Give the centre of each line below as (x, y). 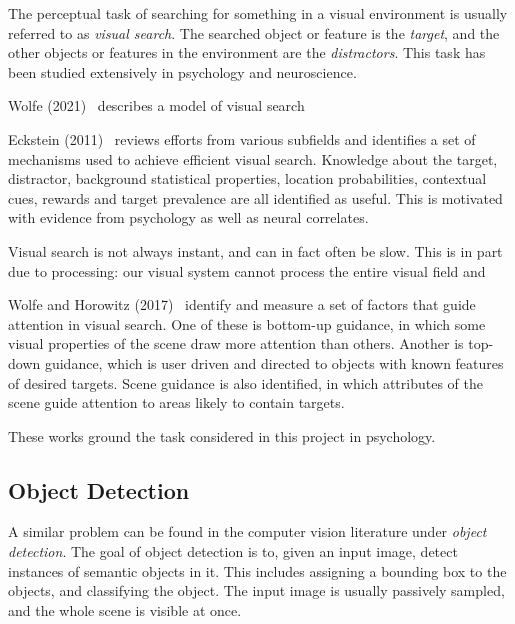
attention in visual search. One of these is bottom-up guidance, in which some (247, 323)
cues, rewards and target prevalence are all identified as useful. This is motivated (255, 197)
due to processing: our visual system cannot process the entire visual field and (247, 270)
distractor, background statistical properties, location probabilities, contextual (247, 178)
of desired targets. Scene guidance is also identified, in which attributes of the (245, 382)
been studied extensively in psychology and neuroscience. (182, 71)
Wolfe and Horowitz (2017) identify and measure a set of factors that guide (242, 304)
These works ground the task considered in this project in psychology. (222, 435)
